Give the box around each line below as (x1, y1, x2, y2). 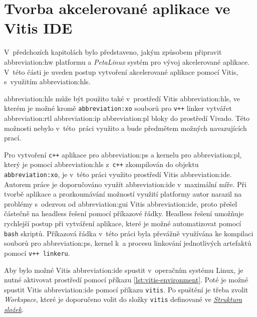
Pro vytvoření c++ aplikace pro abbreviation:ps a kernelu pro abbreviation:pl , (4, 149, 242, 160)
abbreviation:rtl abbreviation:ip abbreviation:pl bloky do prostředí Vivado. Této (4, 112, 250, 123)
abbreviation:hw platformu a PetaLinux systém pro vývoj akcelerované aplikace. (4, 56, 250, 67)
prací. (4, 132, 22, 143)
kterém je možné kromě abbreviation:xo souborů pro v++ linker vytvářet (4, 103, 232, 113)
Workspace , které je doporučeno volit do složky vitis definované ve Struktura (4, 294, 242, 304)
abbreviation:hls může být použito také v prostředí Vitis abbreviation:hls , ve (4, 93, 240, 103)
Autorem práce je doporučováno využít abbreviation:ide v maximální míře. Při (4, 179, 246, 189)
